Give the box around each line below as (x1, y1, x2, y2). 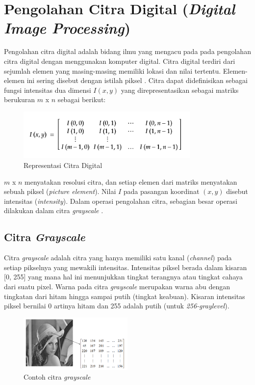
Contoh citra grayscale (24, 371, 91, 382)
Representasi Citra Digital (24, 160, 102, 170)
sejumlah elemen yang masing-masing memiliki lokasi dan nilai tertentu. (4, 65, 221, 76)
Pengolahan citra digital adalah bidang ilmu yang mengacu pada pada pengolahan (4, 46, 251, 56)
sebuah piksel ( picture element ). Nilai (4, 186, 116, 196)
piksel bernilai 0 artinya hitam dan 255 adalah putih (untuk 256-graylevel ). (4, 301, 229, 311)
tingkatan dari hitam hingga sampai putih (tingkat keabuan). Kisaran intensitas (4, 291, 245, 301)
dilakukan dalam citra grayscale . (4, 205, 103, 216)
